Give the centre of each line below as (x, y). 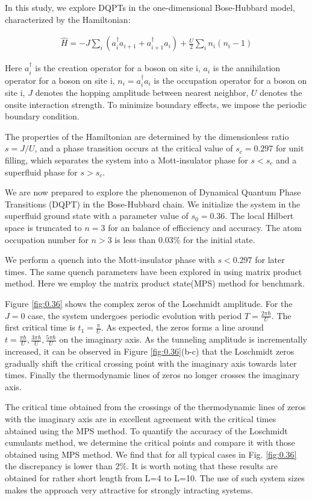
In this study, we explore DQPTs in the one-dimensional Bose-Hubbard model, (150, 7)
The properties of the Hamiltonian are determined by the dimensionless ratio (147, 136)
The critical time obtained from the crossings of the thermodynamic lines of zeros (155, 407)
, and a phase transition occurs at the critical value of (134, 148)
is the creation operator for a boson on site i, (118, 68)
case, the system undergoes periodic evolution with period (135, 315)
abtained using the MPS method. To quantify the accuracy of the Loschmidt (146, 430)
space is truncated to (43, 227)
